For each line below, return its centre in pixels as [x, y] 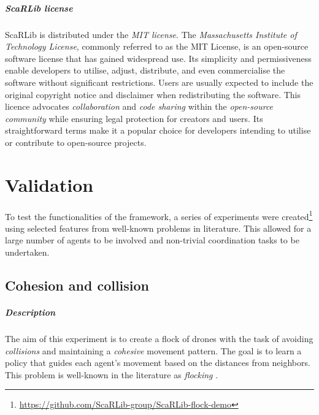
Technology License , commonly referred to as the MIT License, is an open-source [157, 46]
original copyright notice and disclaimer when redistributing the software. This [153, 94]
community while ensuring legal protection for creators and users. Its [134, 118]
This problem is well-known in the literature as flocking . [112, 374]
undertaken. [27, 252]
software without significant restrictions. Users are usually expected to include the [159, 82]
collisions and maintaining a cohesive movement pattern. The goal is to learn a [153, 350]
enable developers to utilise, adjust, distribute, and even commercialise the [145, 70]
